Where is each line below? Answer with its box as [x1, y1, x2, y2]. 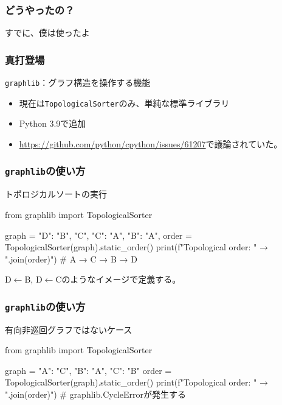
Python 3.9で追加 [19, 117, 86, 130]
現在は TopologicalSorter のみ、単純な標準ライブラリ [19, 96, 230, 109]
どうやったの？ [5, 2, 75, 17]
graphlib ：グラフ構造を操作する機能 [5, 76, 151, 89]
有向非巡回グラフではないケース [5, 323, 132, 336]
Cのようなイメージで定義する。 [55, 273, 181, 286]
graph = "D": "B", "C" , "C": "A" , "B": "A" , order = [5, 228, 192, 241]
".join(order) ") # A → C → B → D [5, 252, 137, 265]
